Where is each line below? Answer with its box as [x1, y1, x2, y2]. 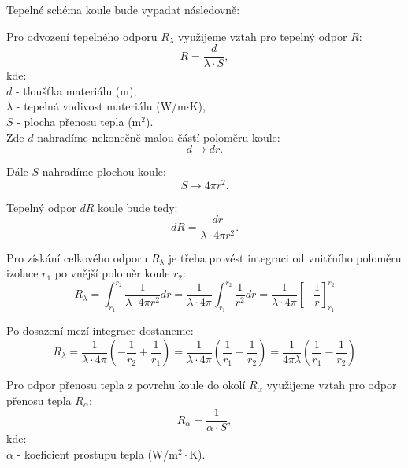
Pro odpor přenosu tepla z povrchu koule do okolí [6, 377, 246, 393]
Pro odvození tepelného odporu [6, 28, 158, 44]
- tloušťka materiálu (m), [15, 82, 137, 98]
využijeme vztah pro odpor [266, 377, 397, 393]
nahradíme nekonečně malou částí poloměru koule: [37, 128, 280, 145]
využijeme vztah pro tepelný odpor [178, 28, 347, 44]
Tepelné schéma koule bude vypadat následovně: [6, 2, 240, 17]
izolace [6, 265, 39, 281]
